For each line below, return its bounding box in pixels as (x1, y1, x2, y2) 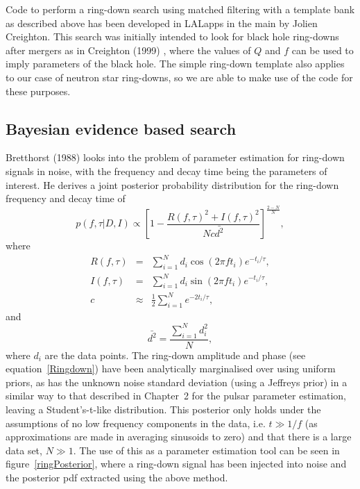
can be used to (291, 42, 354, 57)
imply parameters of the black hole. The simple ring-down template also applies (6, 56, 345, 71)
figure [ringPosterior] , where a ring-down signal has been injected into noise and (6, 456, 347, 471)
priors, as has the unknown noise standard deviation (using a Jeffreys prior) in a (6, 374, 348, 389)
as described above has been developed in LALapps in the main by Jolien (6, 15, 318, 30)
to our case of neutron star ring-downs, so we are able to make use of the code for (6, 69, 353, 84)
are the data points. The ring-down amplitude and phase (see (44, 347, 306, 362)
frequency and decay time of (6, 191, 126, 206)
